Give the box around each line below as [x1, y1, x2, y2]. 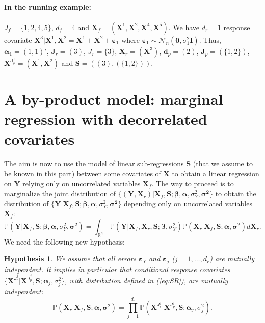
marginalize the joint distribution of [4, 188, 116, 199]
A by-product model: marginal [4, 89, 223, 110]
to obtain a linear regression [172, 168, 259, 178]
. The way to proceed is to [151, 178, 234, 189]
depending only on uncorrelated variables [124, 198, 252, 208]
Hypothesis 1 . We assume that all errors [4, 253, 137, 264]
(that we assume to [193, 158, 253, 169]
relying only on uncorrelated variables [22, 178, 141, 189]
